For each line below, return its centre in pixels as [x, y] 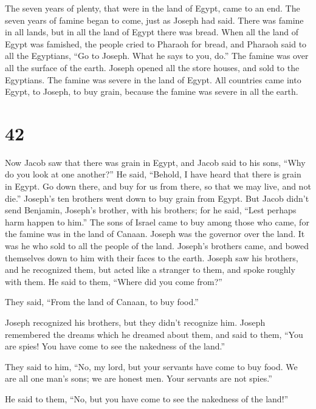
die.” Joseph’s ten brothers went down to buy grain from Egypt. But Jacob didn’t [157, 198]
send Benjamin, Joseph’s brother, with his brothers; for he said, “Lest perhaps [151, 210]
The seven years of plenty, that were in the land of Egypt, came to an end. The [153, 8]
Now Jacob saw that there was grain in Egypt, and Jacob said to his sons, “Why [155, 162]
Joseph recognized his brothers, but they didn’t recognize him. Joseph [135, 322]
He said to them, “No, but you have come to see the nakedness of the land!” [147, 398]
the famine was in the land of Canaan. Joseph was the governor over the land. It [155, 234]
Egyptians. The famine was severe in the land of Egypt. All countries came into [153, 79]
